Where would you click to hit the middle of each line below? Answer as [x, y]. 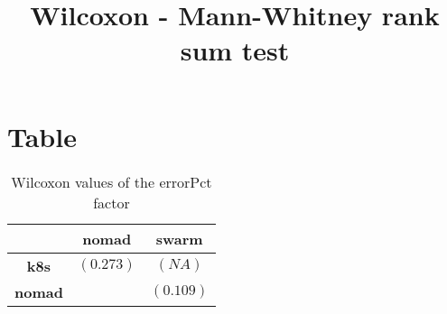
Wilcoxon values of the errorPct [112, 181]
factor [112, 202]
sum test [235, 50]
